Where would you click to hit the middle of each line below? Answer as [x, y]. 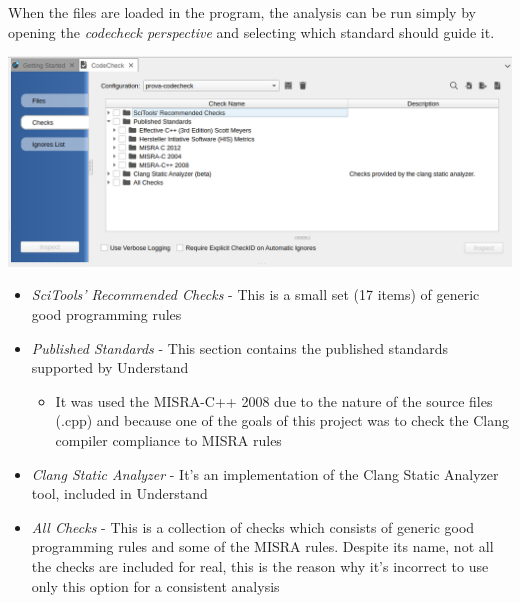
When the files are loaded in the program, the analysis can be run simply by [242, 12]
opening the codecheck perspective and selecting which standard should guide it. [251, 31]
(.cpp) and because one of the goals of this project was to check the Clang [282, 420]
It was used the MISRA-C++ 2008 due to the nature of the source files [274, 400]
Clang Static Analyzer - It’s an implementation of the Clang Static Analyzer [265, 473]
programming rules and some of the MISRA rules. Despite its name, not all [262, 546]
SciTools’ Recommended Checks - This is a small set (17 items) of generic [255, 294]
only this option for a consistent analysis [155, 585]
